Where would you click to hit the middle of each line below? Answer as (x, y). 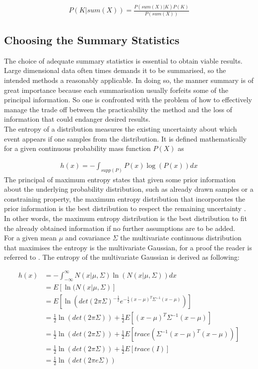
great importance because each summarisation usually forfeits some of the (116, 90)
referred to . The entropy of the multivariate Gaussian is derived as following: (122, 257)
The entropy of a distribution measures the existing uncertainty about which (121, 129)
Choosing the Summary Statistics (92, 40)
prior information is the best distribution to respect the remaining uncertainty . (125, 208)
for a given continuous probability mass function (77, 148)
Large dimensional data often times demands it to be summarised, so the (115, 70)
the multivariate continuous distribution (181, 238)
